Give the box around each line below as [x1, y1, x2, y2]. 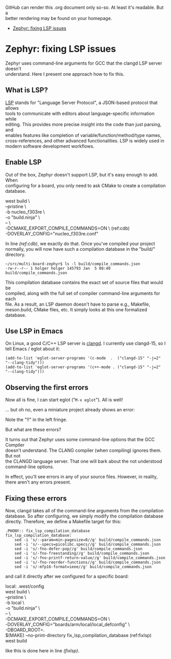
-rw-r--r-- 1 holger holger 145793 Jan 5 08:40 [5, 266, 111, 271]
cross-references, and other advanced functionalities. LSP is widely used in [5, 137, 164, 144]
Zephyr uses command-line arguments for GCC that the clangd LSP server [5, 60, 162, 66]
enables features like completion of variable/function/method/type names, [5, 132, 162, 138]
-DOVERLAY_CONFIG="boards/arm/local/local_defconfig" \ [5, 622, 130, 627]
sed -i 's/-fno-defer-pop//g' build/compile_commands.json [14, 546, 143, 551]
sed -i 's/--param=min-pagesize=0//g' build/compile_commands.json [14, 537, 161, 543]
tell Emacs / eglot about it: [5, 346, 60, 352]
